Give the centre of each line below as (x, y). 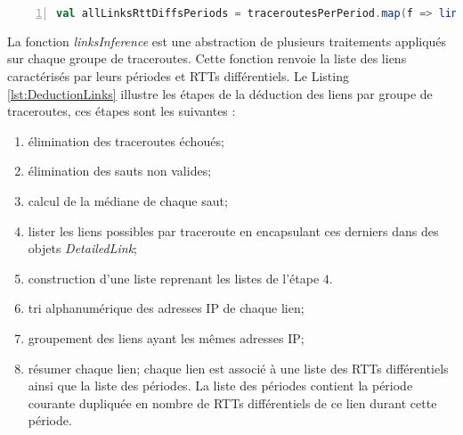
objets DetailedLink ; (82, 248)
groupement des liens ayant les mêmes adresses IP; (166, 338)
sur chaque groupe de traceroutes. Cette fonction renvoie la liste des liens (207, 58)
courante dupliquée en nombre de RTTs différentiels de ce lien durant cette (232, 402)
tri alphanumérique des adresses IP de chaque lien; (166, 308)
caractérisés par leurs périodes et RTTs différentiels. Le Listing (178, 76)
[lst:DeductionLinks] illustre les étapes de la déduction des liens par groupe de (220, 93)
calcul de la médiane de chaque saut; (128, 201)
